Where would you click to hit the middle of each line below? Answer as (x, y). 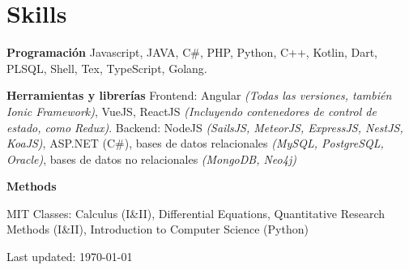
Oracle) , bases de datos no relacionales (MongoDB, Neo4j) (151, 159)
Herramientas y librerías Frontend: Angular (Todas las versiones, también (199, 95)
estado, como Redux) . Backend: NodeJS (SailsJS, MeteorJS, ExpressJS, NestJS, (205, 127)
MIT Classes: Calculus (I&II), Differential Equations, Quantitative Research (196, 213)
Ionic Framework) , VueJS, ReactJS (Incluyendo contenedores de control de (192, 111)
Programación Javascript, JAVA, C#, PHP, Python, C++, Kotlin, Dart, (192, 52)
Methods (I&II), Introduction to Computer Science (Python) (158, 229)
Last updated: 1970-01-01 (70, 257)
